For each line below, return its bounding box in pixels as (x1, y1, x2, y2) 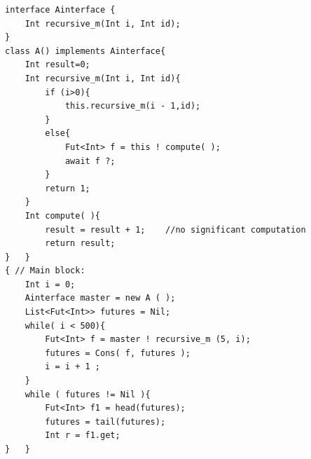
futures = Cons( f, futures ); (45, 348, 191, 358)
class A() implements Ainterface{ (5, 46, 166, 56)
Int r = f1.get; (45, 430, 120, 441)
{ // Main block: (5, 266, 85, 276)
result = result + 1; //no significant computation (45, 224, 306, 235)
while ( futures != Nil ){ (25, 389, 151, 399)
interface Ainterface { (5, 5, 116, 15)
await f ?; (64, 156, 116, 166)
